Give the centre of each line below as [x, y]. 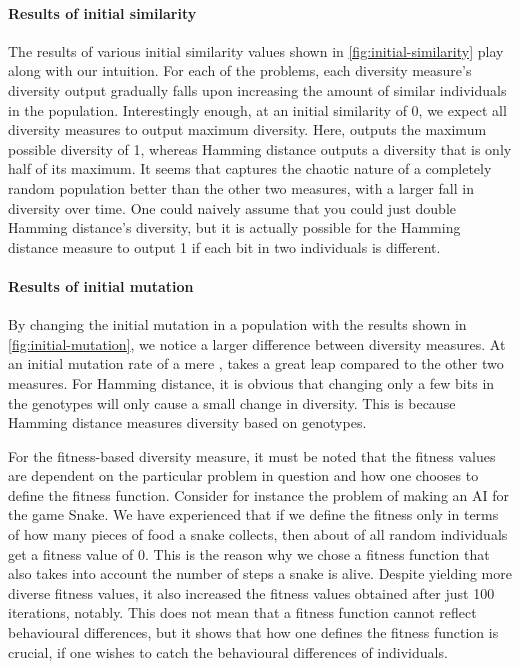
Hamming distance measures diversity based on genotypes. [187, 422]
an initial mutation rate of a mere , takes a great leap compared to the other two [256, 363]
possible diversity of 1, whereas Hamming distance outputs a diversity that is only [260, 148]
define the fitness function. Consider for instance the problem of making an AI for [258, 494]
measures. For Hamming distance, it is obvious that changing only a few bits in [251, 382]
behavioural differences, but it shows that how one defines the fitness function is [253, 632]
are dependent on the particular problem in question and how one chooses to [243, 475]
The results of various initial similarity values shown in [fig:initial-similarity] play [256, 50]
